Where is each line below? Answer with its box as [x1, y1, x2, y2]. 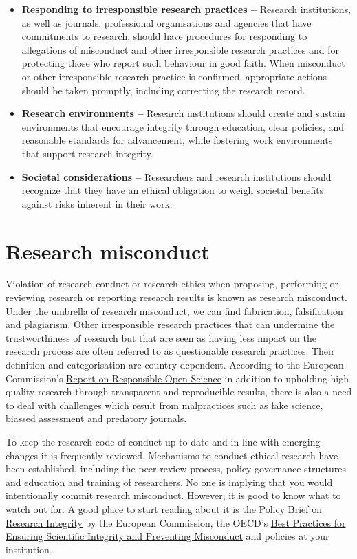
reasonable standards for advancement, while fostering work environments [21, 133, 333, 147]
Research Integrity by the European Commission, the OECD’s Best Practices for [6, 515, 346, 529]
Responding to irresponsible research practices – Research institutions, [21, 2, 351, 16]
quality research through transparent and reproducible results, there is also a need [6, 384, 352, 399]
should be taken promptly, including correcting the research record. [21, 83, 305, 97]
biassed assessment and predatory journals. [6, 411, 187, 426]
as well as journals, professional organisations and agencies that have [21, 15, 312, 30]
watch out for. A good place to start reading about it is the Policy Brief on [6, 501, 322, 516]
